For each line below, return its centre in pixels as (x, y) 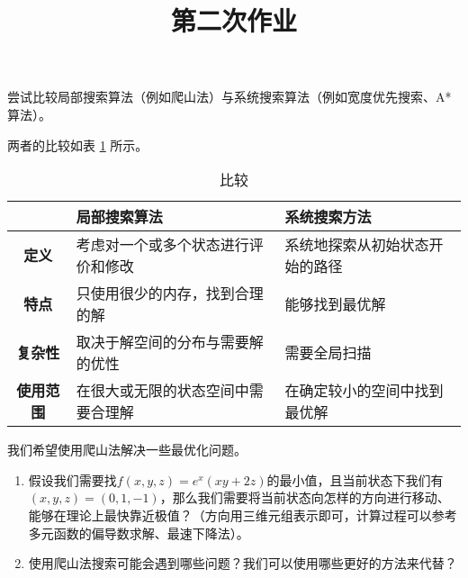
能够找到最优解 (335, 304)
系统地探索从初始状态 (357, 245)
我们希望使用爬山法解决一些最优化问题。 (127, 450)
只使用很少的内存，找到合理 (170, 294)
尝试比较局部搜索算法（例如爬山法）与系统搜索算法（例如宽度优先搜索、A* (229, 97)
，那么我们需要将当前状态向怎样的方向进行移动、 (305, 497)
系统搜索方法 (328, 217)
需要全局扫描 (328, 353)
